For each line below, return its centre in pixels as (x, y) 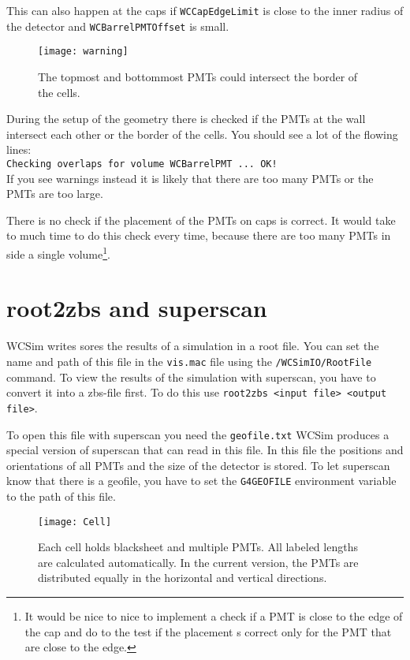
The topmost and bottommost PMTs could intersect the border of (198, 76)
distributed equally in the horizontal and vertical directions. (183, 578)
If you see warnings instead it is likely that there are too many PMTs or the (190, 178)
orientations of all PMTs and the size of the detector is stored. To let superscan (198, 465)
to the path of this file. (61, 496)
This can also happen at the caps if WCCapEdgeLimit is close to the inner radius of (205, 10)
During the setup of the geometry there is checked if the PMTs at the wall (186, 119)
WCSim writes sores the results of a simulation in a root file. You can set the (193, 346)
